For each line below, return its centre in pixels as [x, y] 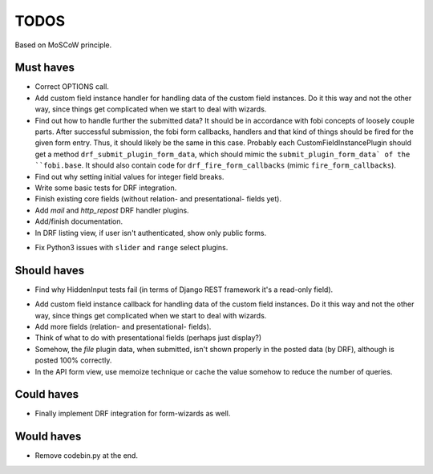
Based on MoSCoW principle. [63, 45]
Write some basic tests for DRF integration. [106, 188]
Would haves [48, 437]
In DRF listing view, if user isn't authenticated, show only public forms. [151, 233]
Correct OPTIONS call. [72, 87]
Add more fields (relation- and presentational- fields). [123, 326]
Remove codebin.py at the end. [86, 456]
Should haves [50, 270]
